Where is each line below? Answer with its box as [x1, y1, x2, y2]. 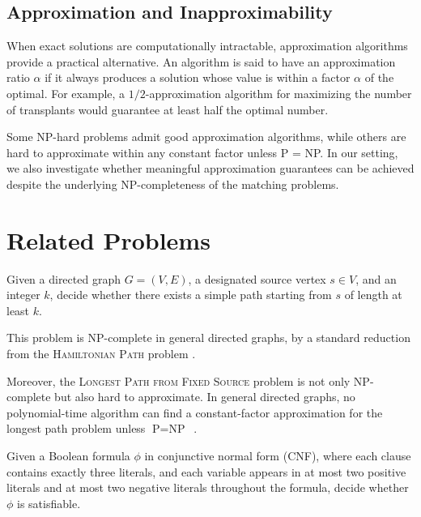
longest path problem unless [6, 420, 146, 437]
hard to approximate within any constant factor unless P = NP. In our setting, [6, 143, 398, 160]
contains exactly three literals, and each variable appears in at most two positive [6, 463, 406, 480]
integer [6, 286, 40, 303]
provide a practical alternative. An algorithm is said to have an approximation [6, 53, 396, 70]
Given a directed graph [6, 270, 121, 287]
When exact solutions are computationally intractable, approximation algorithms [6, 37, 408, 54]
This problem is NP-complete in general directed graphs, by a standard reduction [6, 329, 410, 346]
